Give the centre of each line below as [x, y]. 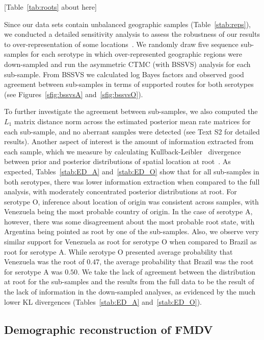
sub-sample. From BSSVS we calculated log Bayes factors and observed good [124, 74]
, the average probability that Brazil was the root [177, 262]
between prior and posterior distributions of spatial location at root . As [117, 161]
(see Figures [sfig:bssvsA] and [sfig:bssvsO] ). [74, 94]
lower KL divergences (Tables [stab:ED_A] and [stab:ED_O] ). [103, 301]
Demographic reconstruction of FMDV [109, 329]
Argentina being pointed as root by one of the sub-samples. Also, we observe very [131, 231]
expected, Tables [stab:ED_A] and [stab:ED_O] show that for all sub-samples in [132, 171]
